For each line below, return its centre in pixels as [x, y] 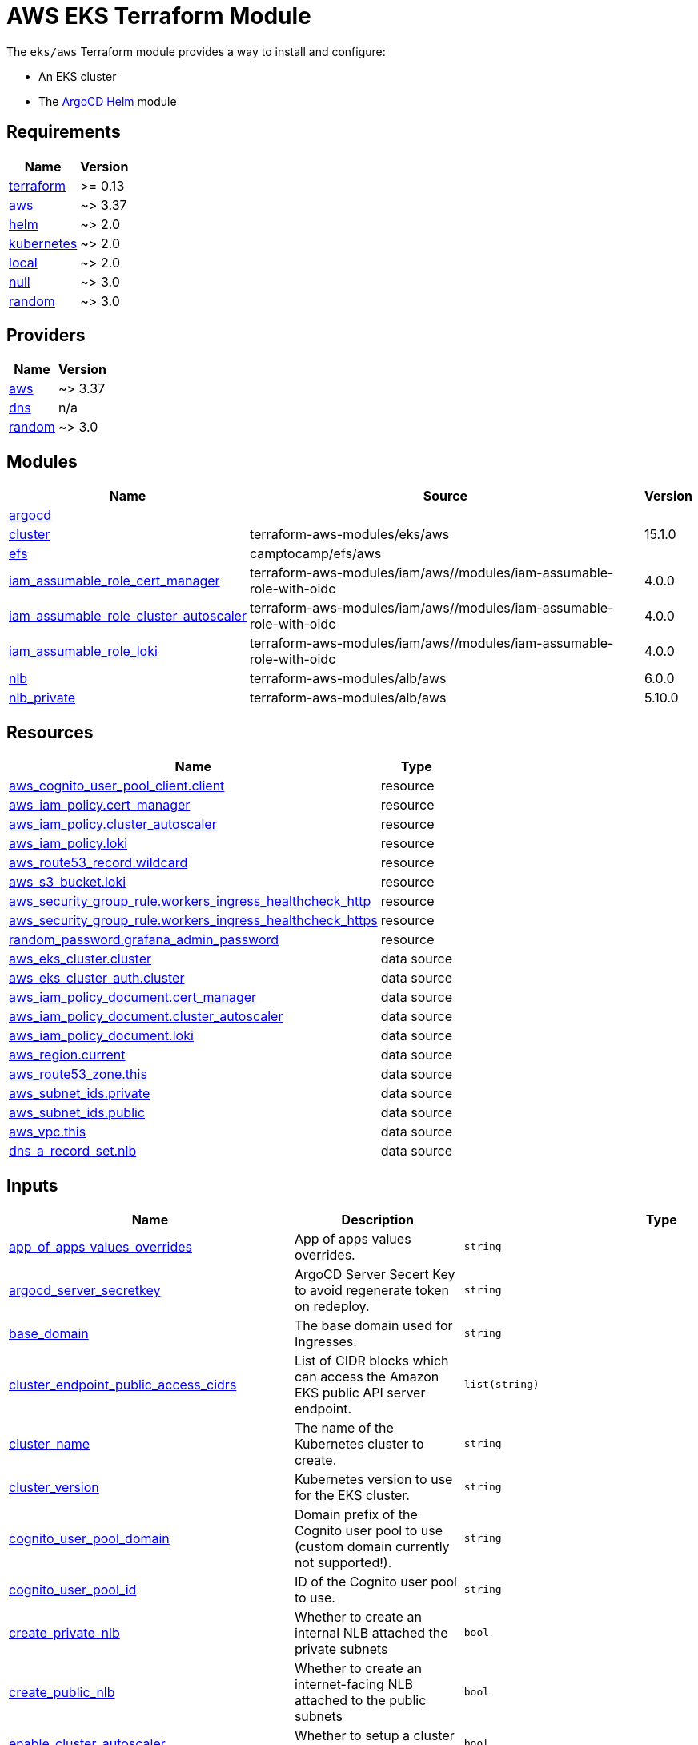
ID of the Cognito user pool [375, 1581]
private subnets [341, 1649]
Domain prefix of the [356, 1514]
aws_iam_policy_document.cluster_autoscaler [146, 1017]
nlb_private [42, 698]
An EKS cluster [78, 76]
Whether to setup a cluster [374, 1735]
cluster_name [49, 1443]
